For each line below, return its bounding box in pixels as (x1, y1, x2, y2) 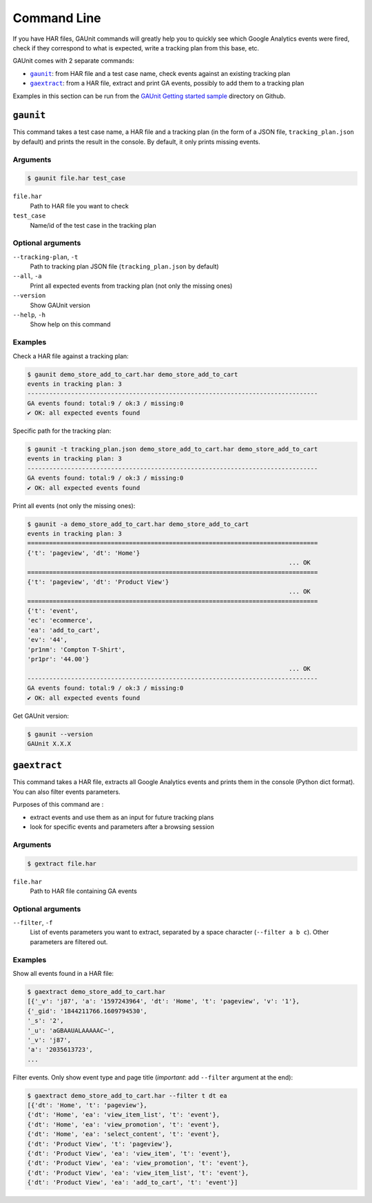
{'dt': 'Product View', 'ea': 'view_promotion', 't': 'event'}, (27, 1160, 249, 1167)
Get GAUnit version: (12, 712, 69, 720)
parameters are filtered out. (30, 937, 108, 946)
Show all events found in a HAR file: (12, 970, 114, 977)
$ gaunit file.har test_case (27, 175, 126, 182)
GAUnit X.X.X (27, 739, 72, 747)
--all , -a (12, 272, 42, 280)
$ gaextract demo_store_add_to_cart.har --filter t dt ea (27, 1091, 227, 1099)
